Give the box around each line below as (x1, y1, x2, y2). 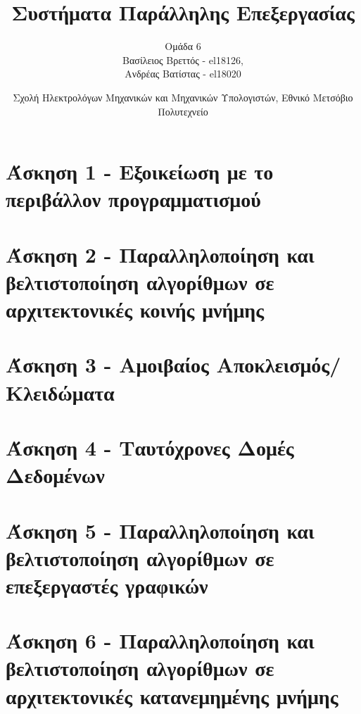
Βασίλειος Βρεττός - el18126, (122, 52, 243, 67)
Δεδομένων (6, 461, 105, 489)
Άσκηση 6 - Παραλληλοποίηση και (6, 626, 315, 655)
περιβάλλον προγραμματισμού (6, 184, 261, 213)
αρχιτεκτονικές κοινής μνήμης (6, 295, 265, 324)
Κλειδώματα (6, 377, 115, 406)
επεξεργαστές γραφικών (6, 570, 208, 599)
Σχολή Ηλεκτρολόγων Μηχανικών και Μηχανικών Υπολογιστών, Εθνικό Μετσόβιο (13, 89, 353, 104)
